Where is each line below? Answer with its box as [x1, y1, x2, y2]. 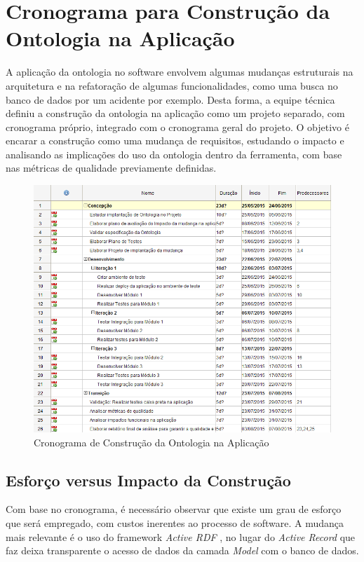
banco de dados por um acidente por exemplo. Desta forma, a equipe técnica [6, 92, 335, 107]
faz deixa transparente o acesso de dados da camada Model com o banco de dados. [6, 543, 359, 558]
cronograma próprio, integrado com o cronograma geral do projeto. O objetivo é [6, 119, 349, 134]
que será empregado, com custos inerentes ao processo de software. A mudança [6, 515, 344, 530]
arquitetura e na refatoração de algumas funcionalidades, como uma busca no [6, 78, 338, 92]
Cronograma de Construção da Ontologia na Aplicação [34, 434, 269, 449]
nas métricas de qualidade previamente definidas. [6, 160, 217, 175]
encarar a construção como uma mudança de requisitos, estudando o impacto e [6, 133, 344, 148]
